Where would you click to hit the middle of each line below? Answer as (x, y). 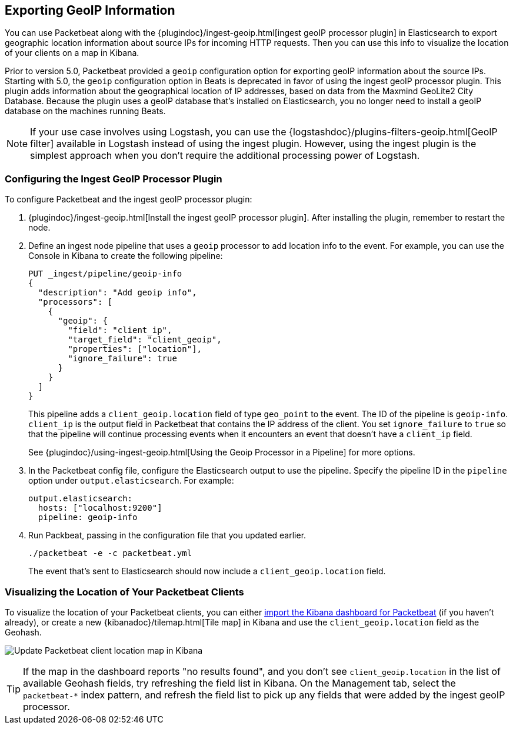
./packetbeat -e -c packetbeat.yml (110, 553)
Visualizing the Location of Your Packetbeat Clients (124, 592)
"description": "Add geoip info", (117, 293)
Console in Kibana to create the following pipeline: (126, 256)
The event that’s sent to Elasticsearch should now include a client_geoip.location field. (207, 571)
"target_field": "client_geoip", (145, 340)
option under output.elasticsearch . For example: (131, 481)
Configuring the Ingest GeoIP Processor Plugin (114, 179)
